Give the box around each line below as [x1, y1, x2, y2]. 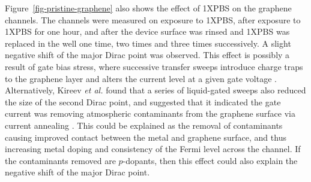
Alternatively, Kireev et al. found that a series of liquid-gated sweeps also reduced [5, 84, 306, 96]
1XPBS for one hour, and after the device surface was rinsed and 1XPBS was [5, 25, 290, 38]
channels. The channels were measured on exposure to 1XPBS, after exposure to [5, 13, 301, 26]
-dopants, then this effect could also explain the [122, 154, 298, 166]
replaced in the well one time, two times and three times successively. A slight [5, 37, 291, 49]
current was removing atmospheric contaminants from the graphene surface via [5, 107, 295, 120]
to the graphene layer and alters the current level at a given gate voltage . [5, 72, 277, 84]
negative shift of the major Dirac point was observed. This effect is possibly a [5, 48, 290, 61]
